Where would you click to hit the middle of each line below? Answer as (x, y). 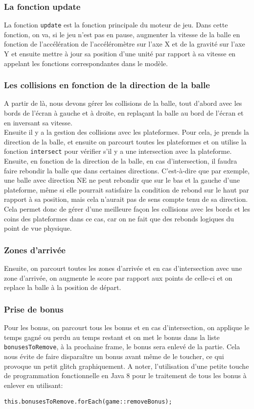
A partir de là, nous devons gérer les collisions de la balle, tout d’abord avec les (123, 103)
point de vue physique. (38, 228)
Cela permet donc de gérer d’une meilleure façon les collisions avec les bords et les (127, 209)
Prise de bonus (34, 309)
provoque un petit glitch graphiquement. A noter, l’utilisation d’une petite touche (127, 366)
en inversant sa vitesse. (38, 122)
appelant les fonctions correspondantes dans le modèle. (86, 63)
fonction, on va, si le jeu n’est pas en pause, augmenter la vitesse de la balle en (122, 34)
